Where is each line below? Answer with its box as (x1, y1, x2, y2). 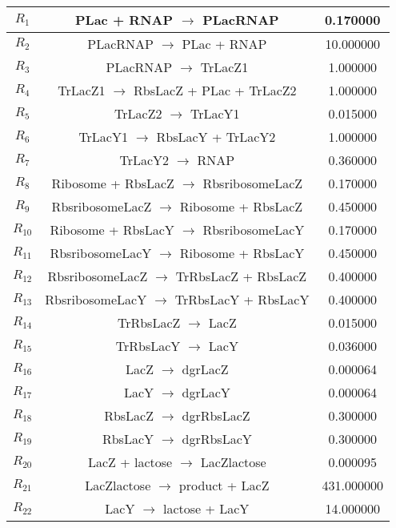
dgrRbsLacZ (182, 406, 250, 425)
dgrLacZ (182, 360, 229, 378)
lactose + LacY (162, 499, 250, 518)
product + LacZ (178, 476, 270, 494)
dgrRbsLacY (182, 429, 252, 448)
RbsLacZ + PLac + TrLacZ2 (134, 81, 297, 99)
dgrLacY (182, 383, 230, 401)
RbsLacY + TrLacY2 (156, 127, 276, 146)
